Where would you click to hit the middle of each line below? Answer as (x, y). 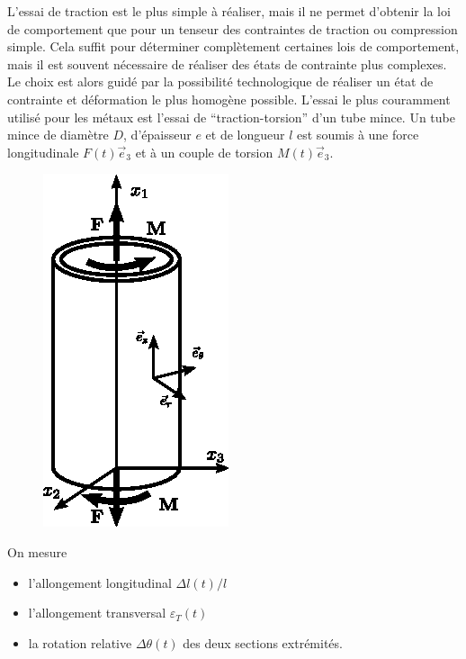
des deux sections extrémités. (263, 642)
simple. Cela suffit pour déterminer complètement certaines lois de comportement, (233, 46)
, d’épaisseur (157, 135)
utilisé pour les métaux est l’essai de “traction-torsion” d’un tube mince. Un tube (231, 117)
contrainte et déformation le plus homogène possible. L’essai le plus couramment (229, 99)
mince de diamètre (58, 135)
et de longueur (245, 135)
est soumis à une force (358, 135)
